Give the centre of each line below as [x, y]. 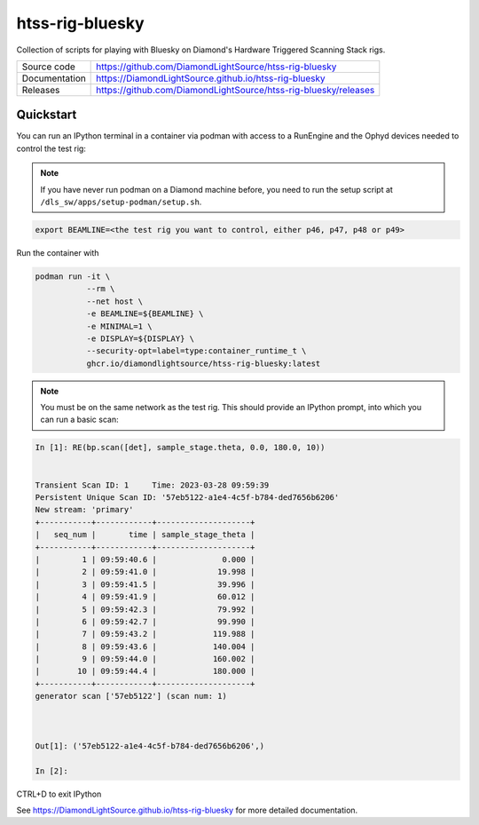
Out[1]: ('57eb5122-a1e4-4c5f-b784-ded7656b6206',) [150, 746]
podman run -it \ [73, 276]
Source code [48, 67]
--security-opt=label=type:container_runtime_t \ [196, 351]
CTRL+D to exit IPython [59, 794]
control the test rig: [51, 148]
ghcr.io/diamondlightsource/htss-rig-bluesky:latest [204, 363]
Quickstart [47, 115]
